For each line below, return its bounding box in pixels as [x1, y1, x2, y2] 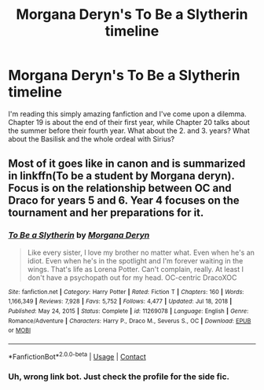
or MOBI [8, 326, 31, 335]
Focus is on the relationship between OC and [8, 182, 232, 195]
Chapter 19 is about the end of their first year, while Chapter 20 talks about [8, 117, 250, 127]
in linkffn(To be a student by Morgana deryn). [8, 169, 235, 182]
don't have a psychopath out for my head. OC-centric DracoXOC [27, 273, 237, 282]
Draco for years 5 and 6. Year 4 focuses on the [8, 194, 240, 208]
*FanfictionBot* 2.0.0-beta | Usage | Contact [8, 350, 147, 361]
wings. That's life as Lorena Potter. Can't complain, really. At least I [27, 264, 244, 274]
